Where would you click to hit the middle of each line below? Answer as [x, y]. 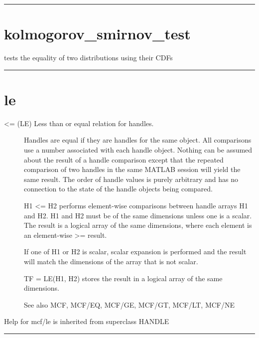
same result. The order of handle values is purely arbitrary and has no [131, 179]
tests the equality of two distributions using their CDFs [88, 58]
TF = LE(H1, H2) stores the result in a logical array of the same [123, 278]
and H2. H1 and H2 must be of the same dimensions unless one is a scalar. [138, 215]
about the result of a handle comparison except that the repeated [124, 159]
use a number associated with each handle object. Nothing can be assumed [138, 150]
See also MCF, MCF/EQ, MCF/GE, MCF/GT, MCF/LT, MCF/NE [129, 304]
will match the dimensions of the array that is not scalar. [111, 261]
